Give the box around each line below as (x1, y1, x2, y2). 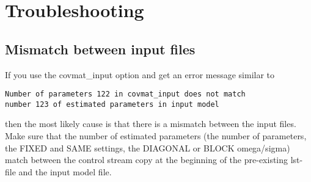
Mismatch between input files (5, 39, 196, 58)
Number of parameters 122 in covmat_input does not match (5, 90, 246, 99)
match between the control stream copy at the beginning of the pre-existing (5, 153, 288, 166)
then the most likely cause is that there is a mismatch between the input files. (5, 117, 296, 130)
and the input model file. (18, 165, 112, 178)
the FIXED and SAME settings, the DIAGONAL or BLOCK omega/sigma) (5, 141, 290, 154)
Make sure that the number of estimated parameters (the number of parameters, (5, 129, 307, 142)
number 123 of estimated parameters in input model (5, 100, 219, 109)
